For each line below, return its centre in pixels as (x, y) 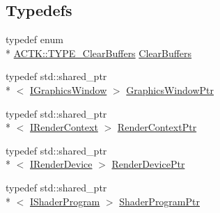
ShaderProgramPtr (159, 201)
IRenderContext (64, 127)
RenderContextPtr (157, 127)
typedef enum (34, 39)
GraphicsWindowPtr (170, 89)
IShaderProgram (65, 201)
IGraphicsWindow (69, 89)
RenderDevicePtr (148, 164)
